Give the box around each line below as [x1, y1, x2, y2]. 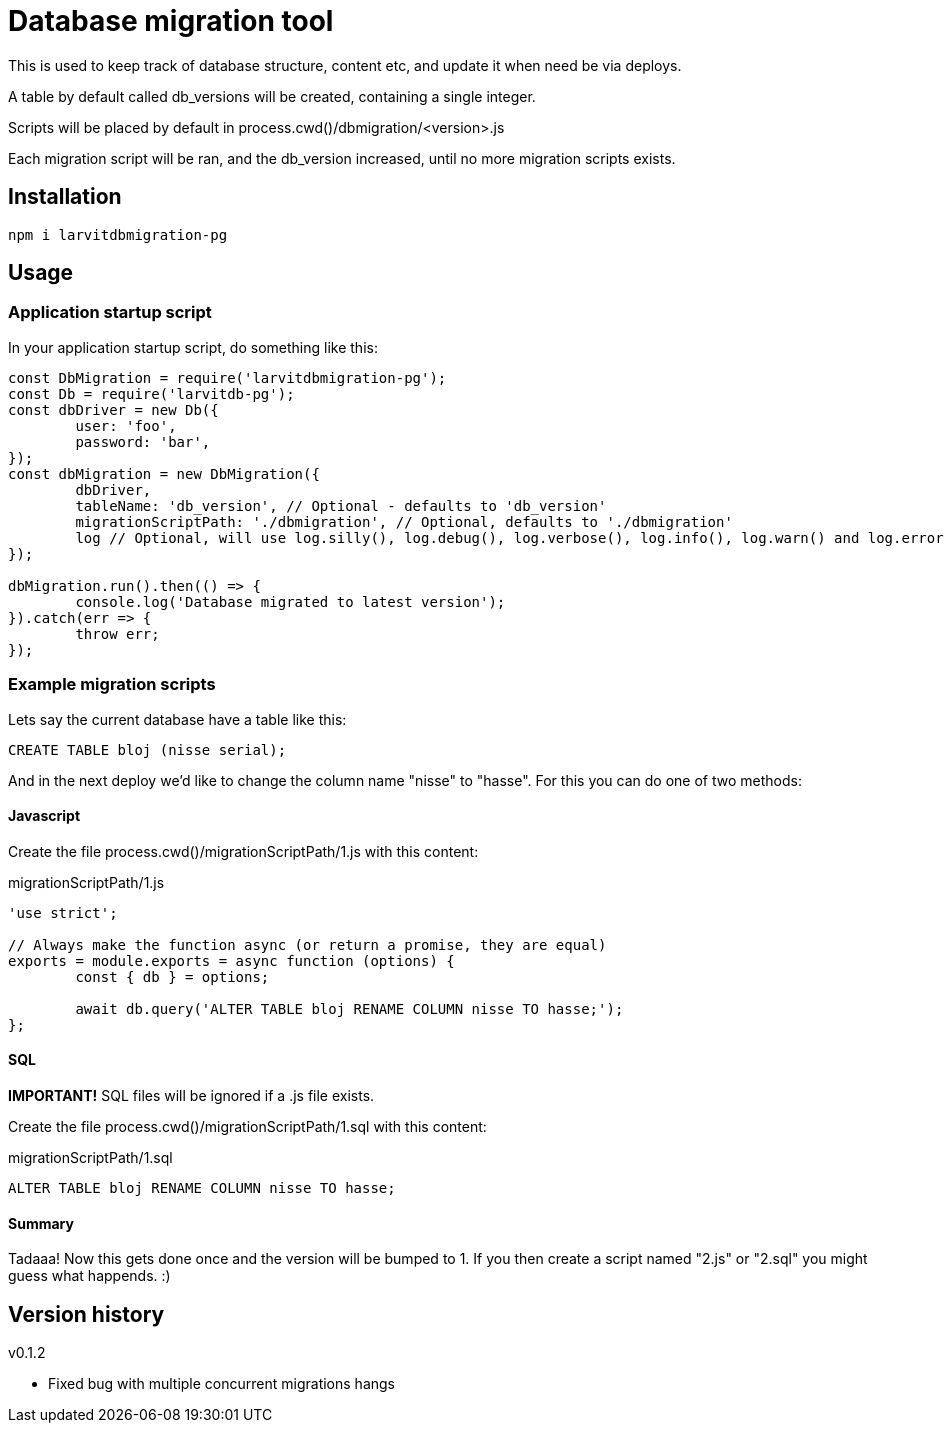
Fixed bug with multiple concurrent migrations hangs [48, 1375, 395, 1393]
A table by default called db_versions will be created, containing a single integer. [8, 87, 536, 105]
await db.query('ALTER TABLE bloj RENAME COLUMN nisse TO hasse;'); [75, 1000, 624, 1017]
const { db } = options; [75, 968, 270, 985]
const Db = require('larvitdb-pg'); [8, 385, 295, 402]
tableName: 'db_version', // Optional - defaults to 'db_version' [75, 497, 607, 514]
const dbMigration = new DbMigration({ [8, 465, 320, 482]
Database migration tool [8, 4, 334, 38]
